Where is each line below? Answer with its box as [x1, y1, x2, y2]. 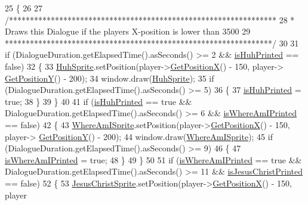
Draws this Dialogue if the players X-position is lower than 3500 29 [5, 25, 251, 38]
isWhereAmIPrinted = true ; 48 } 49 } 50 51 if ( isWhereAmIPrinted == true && [5, 153, 302, 166]
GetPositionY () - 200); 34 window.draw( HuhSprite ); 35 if [5, 72, 214, 84]
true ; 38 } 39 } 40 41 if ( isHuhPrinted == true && [5, 95, 192, 107]
